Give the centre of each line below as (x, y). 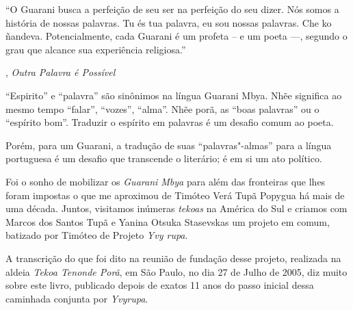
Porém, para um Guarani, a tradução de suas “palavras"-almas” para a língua (169, 145)
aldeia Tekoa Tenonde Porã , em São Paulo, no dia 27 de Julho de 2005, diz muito (176, 271)
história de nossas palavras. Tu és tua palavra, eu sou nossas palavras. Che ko (169, 22)
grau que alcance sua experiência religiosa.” (96, 49)
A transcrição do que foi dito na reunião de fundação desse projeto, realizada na (173, 258)
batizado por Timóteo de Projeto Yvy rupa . (97, 235)
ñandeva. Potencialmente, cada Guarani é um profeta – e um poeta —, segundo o (176, 36)
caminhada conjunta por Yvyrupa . (77, 298)
